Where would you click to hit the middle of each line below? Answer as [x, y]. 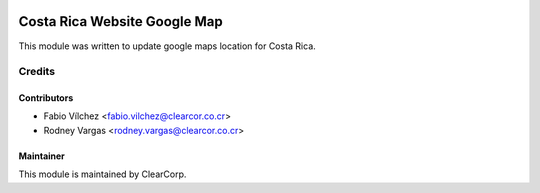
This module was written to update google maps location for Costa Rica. [167, 46]
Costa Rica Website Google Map [121, 21]
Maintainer [41, 156]
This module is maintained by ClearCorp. [102, 174]
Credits [36, 72]
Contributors [46, 98]
